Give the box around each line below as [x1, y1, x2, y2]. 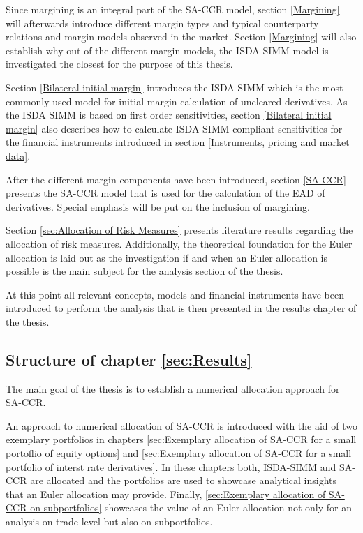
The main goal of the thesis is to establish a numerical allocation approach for [6, 381, 340, 396]
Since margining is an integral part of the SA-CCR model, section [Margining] [6, 2, 340, 16]
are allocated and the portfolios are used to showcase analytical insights [30, 473, 337, 488]
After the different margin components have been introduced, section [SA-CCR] [6, 172, 346, 186]
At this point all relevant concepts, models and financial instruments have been [6, 287, 345, 301]
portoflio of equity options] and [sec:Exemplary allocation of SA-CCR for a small [6, 446, 352, 460]
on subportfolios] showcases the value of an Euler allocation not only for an [30, 500, 352, 515]
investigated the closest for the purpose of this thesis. [6, 57, 233, 71]
